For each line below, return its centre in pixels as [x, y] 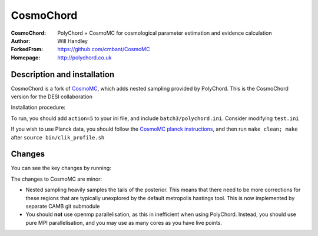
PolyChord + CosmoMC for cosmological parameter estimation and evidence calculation [165, 33]
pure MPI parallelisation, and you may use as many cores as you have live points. [124, 222]
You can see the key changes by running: [61, 168]
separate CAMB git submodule [63, 207]
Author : [21, 41]
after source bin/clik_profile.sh [58, 137]
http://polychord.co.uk [85, 57]
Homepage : [26, 57]
